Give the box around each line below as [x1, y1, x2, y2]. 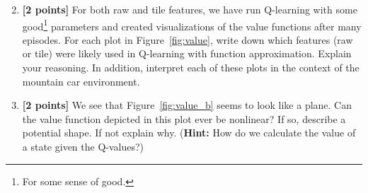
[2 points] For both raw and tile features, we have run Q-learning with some [22, 2, 357, 16]
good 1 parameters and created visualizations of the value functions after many [22, 16, 362, 33]
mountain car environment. [22, 74, 140, 88]
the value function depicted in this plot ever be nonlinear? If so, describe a [22, 111, 346, 126]
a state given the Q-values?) [22, 139, 144, 153]
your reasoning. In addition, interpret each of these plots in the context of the [22, 60, 360, 75]
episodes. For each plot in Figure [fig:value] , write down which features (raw [22, 32, 353, 47]
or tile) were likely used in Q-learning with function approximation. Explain [22, 46, 352, 61]
